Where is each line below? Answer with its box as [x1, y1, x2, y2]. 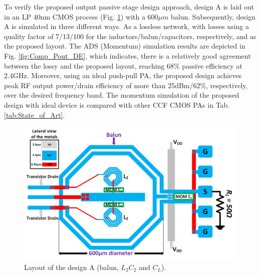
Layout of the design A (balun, [24, 261, 119, 272]
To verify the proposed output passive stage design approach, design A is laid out [4, 2, 254, 12]
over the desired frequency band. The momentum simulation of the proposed [4, 90, 239, 100]
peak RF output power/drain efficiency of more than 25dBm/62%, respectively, [4, 80, 248, 90]
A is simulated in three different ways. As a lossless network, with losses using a [4, 21, 249, 32]
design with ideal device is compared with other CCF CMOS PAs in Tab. [4, 99, 230, 110]
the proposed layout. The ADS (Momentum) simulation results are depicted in [4, 41, 245, 51]
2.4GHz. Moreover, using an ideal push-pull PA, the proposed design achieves [4, 70, 242, 81]
